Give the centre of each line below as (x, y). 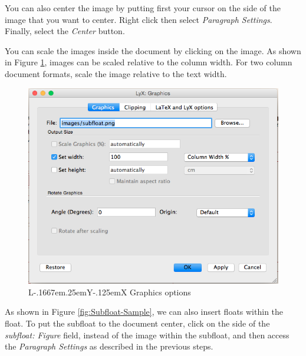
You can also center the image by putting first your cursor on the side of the (143, 8)
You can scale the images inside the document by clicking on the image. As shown (153, 50)
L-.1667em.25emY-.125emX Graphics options (110, 292)
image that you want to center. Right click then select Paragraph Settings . (139, 19)
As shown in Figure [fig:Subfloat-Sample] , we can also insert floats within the (144, 312)
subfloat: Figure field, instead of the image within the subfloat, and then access (147, 335)
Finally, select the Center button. (65, 31)
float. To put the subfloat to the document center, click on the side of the (137, 323)
